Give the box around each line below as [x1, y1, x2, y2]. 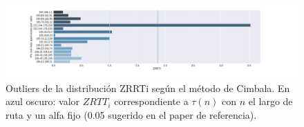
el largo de [248, 94, 293, 108]
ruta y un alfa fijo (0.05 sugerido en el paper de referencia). [6, 107, 257, 122]
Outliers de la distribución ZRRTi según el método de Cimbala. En [6, 80, 290, 95]
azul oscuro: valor [6, 94, 80, 108]
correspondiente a [114, 94, 189, 108]
